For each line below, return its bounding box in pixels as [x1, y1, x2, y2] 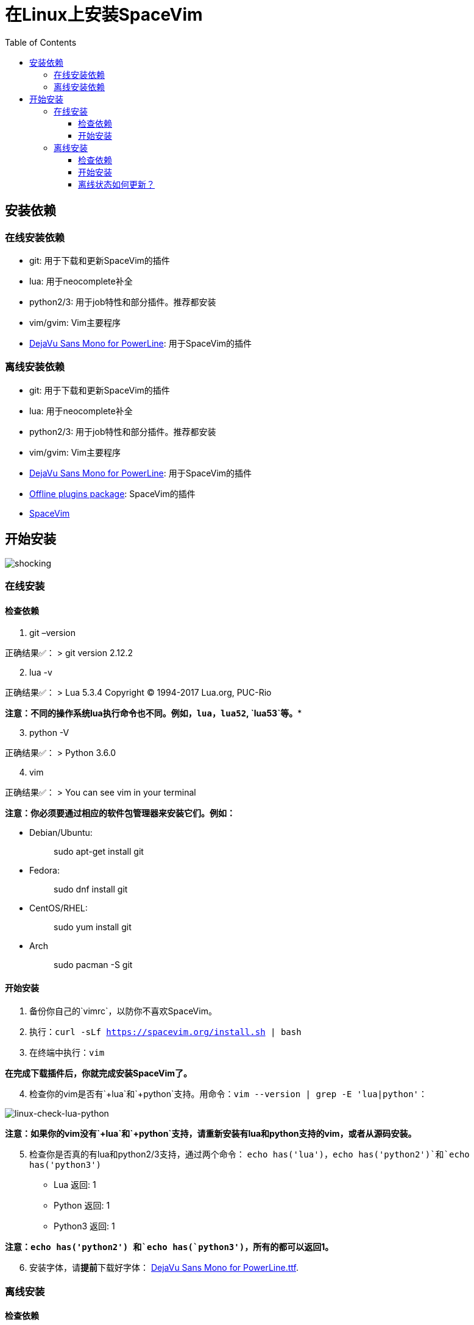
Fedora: [29, 865, 60, 876]
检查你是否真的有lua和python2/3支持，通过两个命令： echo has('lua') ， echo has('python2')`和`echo [29, 1149, 470, 1160]
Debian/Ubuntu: [29, 827, 93, 838]
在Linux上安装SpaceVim [5, 4, 203, 25]
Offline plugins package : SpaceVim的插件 [29, 488, 196, 499]
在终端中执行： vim [29, 1047, 105, 1058]
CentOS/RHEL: [29, 903, 88, 914]
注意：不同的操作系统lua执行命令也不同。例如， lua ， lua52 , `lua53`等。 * [5, 708, 302, 719]
